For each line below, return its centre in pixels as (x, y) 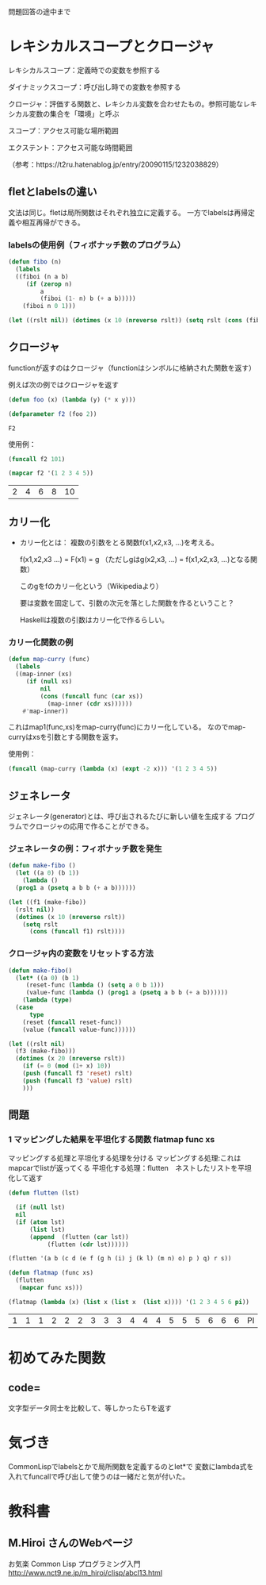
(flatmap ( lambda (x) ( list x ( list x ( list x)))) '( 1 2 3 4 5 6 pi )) (129, 1302)
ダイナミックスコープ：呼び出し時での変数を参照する (95, 87)
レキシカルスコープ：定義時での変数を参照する (84, 70)
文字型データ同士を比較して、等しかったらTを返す (90, 1408)
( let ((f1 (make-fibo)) (47, 902)
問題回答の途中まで (40, 12)
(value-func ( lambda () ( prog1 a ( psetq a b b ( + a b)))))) (127, 993)
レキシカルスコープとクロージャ (112, 47)
